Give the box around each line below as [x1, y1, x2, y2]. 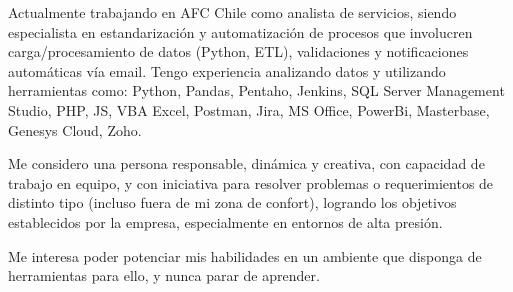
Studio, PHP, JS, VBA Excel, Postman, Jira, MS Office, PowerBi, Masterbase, [8, 99, 490, 120]
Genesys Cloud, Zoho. [8, 119, 142, 140]
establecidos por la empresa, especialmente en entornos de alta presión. [8, 211, 443, 232]
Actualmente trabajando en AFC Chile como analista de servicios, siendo [8, 2, 457, 22]
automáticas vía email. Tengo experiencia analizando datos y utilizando [8, 60, 446, 81]
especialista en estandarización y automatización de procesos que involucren [8, 21, 473, 42]
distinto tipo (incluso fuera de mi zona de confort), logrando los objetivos [8, 192, 457, 213]
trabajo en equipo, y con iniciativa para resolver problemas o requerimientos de [8, 172, 494, 193]
